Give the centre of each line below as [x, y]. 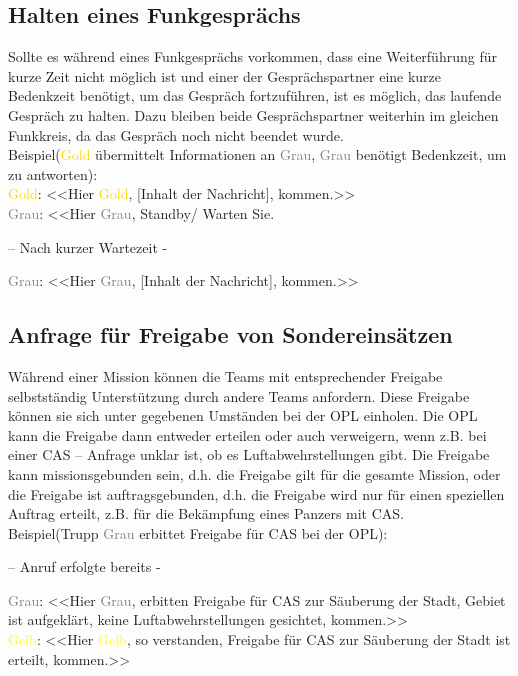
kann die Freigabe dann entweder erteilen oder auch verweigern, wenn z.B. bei [247, 434]
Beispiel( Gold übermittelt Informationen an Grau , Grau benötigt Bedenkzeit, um [257, 154]
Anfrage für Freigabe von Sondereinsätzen [230, 334]
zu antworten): [53, 173]
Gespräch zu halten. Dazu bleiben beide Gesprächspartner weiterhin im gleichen [253, 114]
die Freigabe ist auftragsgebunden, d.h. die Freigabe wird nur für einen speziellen [256, 493]
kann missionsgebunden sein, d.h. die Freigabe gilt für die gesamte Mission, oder [254, 473]
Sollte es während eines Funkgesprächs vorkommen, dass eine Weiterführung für [252, 56]
